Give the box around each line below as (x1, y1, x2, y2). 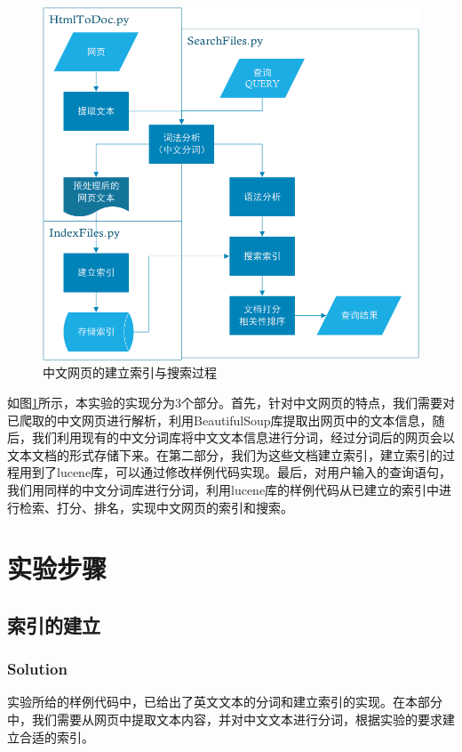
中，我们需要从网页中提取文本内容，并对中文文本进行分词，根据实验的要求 (7, 710, 442, 729)
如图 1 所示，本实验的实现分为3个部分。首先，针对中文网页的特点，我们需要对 (7, 392, 455, 411)
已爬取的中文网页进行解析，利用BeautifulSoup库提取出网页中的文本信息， (7, 410, 433, 429)
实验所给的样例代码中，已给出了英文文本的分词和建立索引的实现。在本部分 (7, 692, 442, 711)
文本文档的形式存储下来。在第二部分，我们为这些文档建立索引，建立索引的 (7, 445, 442, 464)
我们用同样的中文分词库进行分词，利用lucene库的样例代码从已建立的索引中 (7, 480, 440, 498)
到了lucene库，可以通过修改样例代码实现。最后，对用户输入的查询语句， (31, 463, 452, 481)
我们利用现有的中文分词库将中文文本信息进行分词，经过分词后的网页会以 (31, 428, 455, 447)
